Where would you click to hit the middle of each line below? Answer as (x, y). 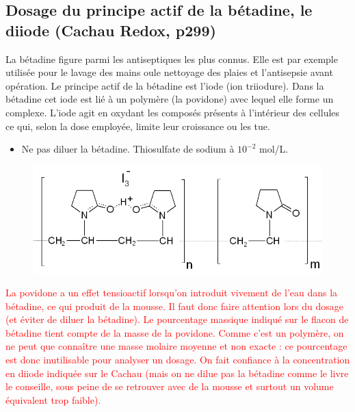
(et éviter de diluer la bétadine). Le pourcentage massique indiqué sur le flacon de (177, 319)
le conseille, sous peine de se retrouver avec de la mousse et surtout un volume (170, 386)
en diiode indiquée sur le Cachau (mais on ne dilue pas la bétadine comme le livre (177, 373)
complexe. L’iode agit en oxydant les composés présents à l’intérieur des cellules (173, 112)
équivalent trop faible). (53, 399)
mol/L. (274, 149)
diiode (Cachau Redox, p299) (111, 30)
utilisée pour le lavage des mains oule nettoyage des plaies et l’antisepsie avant (169, 72)
